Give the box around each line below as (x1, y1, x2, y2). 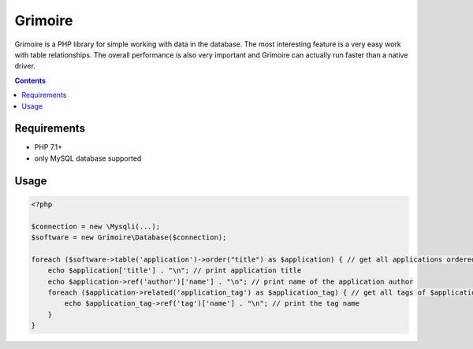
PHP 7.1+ (34, 143, 63, 152)
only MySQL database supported (34, 154, 142, 163)
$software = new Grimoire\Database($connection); (31, 232, 227, 242)
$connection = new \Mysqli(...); (31, 221, 161, 231)
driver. (14, 61, 35, 71)
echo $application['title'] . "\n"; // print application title (47, 266, 302, 275)
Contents (14, 76, 47, 85)
